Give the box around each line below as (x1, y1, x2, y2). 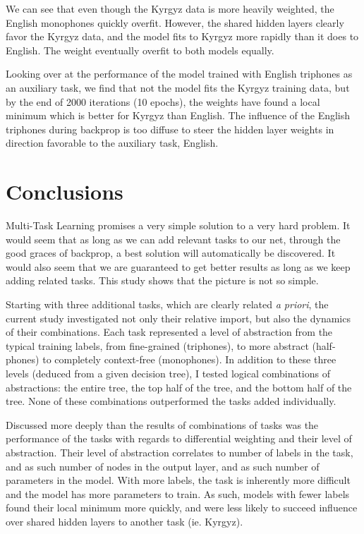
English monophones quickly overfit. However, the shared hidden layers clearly (6, 15, 344, 30)
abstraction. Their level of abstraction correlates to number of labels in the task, (6, 444, 353, 459)
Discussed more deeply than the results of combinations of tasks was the (6, 417, 319, 432)
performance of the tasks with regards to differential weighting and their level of (6, 431, 352, 446)
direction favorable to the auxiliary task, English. (6, 135, 219, 150)
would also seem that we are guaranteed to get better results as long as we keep (6, 259, 351, 274)
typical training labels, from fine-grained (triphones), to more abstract (6, 338, 309, 353)
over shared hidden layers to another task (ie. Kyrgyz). (6, 514, 243, 528)
